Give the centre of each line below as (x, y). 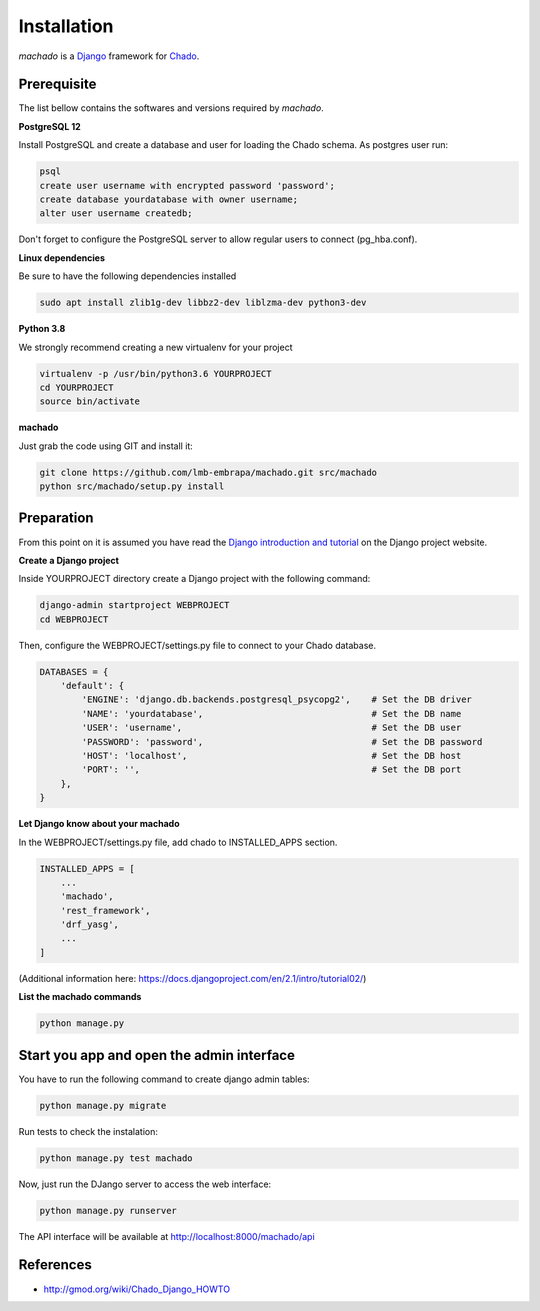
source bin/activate (89, 401)
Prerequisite (57, 84)
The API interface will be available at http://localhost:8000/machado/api (166, 1236)
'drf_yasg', (90, 924)
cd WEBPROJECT (74, 619)
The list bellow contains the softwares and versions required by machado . (171, 108)
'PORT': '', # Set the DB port (271, 769)
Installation (66, 26)
